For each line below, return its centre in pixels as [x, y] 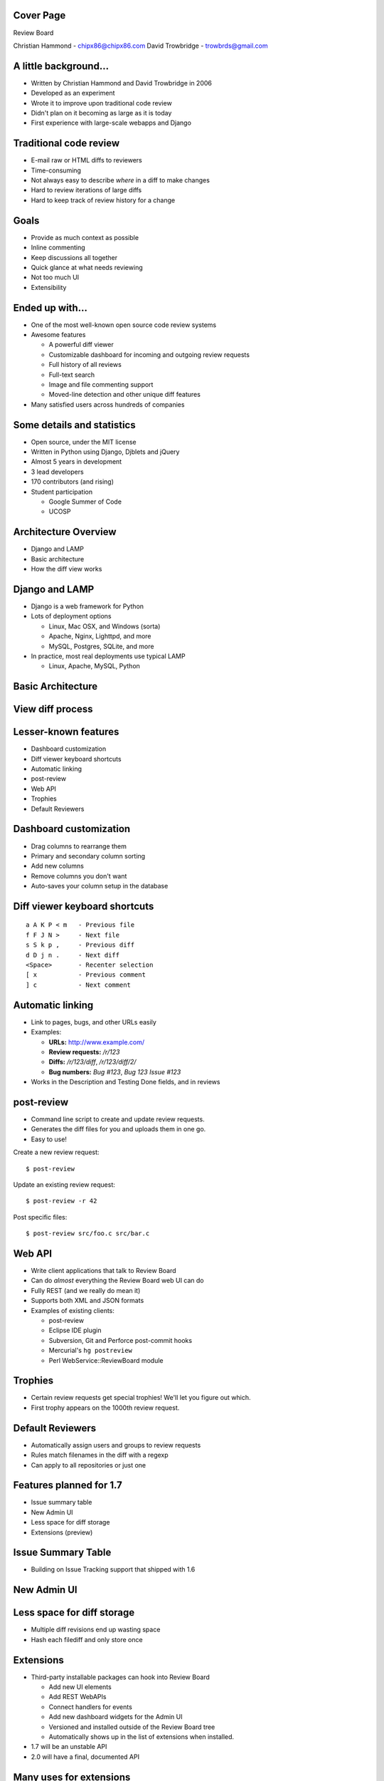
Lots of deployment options [71, 616]
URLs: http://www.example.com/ [97, 1042]
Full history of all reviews [85, 365]
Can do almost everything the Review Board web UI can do [117, 1281]
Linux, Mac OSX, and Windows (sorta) [105, 626]
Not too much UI [55, 277]
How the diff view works [66, 569]
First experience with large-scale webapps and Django [111, 123]
